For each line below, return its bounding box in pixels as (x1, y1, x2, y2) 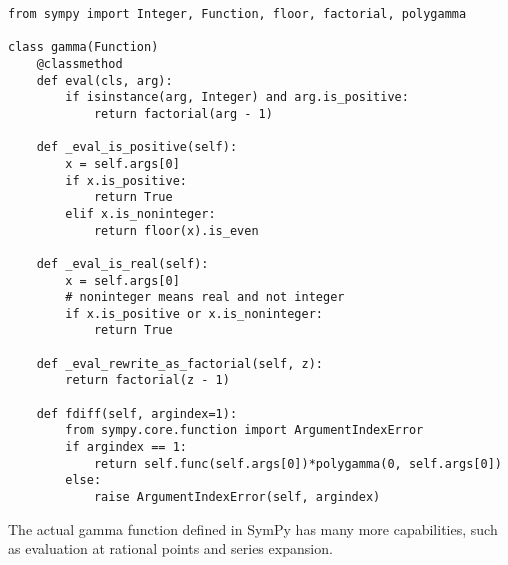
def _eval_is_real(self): (36, 256, 209, 271)
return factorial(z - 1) (65, 373, 230, 388)
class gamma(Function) (8, 40, 159, 55)
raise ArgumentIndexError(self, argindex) (93, 490, 381, 505)
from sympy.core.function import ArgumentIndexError (65, 423, 424, 438)
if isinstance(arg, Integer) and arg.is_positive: (65, 90, 409, 105)
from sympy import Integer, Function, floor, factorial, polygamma (8, 7, 467, 21)
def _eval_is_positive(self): (36, 140, 238, 155)
